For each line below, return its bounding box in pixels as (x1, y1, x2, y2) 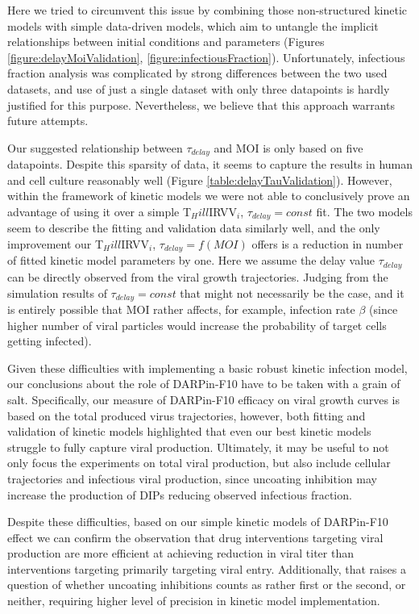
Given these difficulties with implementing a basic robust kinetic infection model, (7, 359, 408, 376)
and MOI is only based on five (214, 139, 363, 156)
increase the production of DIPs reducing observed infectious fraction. (7, 486, 352, 503)
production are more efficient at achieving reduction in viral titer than (7, 545, 354, 562)
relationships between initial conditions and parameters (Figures (7, 33, 325, 50)
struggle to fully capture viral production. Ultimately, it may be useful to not (7, 438, 389, 455)
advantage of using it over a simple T (7, 203, 192, 219)
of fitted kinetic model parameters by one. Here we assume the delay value (7, 252, 375, 269)
